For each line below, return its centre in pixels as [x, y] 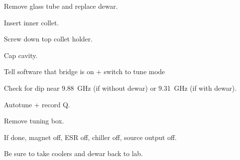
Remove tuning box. [34, 121]
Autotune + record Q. [37, 104]
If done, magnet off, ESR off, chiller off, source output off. [90, 137]
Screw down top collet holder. [48, 39]
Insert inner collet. [31, 22]
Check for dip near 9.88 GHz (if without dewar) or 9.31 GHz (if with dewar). [120, 88]
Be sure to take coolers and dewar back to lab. [73, 153]
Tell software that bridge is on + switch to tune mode [85, 71]
